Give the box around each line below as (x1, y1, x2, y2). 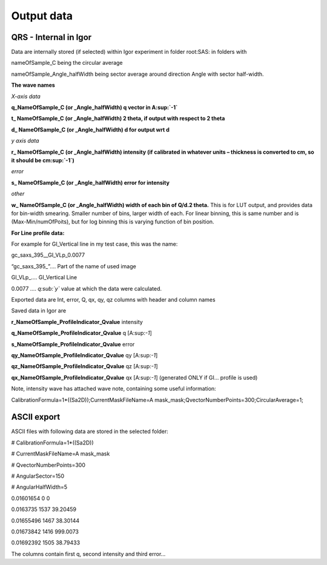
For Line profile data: (11, 229, 65, 236)
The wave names (11, 82, 56, 89)
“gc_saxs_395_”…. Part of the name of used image (11, 262, 136, 269)
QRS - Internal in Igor (11, 32, 92, 42)
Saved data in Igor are (11, 307, 67, 314)
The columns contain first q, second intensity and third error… (11, 550, 166, 557)
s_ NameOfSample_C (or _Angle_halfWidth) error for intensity (11, 179, 170, 186)
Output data (11, 9, 73, 22)
